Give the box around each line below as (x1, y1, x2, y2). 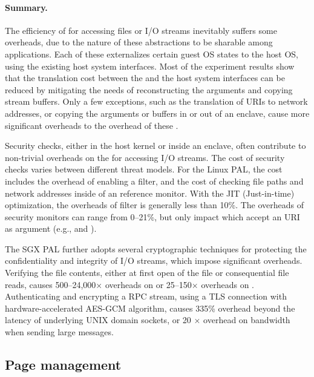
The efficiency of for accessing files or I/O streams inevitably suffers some (5, 24, 277, 36)
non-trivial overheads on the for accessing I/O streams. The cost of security (5, 151, 285, 163)
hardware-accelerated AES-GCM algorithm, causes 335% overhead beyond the (5, 301, 295, 314)
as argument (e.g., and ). (5, 222, 97, 235)
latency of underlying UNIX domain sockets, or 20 (5, 313, 191, 326)
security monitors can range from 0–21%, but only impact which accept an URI (5, 210, 300, 223)
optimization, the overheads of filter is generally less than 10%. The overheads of (5, 198, 304, 211)
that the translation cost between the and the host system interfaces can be (5, 71, 285, 84)
